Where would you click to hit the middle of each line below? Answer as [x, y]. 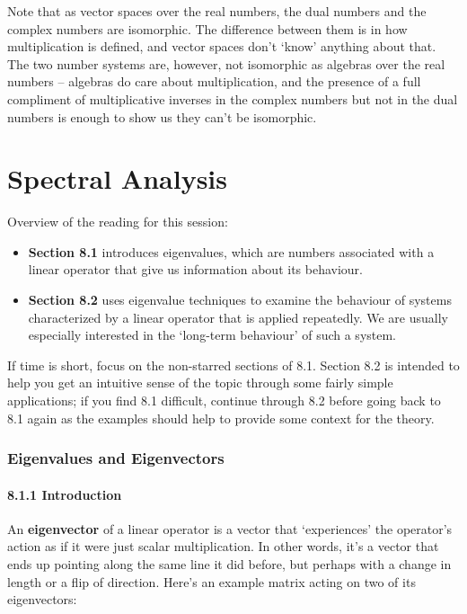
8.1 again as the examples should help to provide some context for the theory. [221, 418]
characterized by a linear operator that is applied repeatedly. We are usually [238, 317]
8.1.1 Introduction [65, 494]
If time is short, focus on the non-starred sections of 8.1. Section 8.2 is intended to [233, 365]
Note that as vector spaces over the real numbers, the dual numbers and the [217, 11]
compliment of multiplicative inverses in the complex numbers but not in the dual [233, 98]
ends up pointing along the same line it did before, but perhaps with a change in [229, 564]
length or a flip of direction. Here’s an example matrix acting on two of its [211, 581]
